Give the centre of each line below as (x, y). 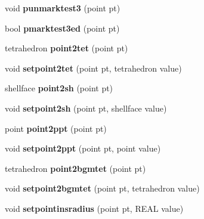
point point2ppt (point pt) (56, 128)
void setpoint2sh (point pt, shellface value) (86, 108)
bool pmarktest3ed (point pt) (62, 28)
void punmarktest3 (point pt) (63, 8)
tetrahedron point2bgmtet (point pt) (75, 168)
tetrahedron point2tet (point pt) (67, 48)
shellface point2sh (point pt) (59, 88)
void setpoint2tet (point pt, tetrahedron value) (93, 68)
